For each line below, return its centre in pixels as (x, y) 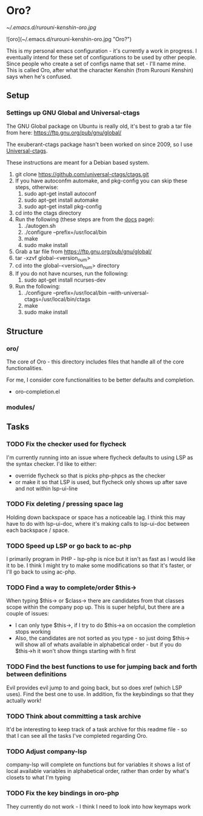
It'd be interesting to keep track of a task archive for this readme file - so (97, 729)
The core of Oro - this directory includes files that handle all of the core (95, 362)
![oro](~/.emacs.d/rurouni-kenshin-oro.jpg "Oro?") (69, 39)
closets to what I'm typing (38, 778)
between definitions (37, 674)
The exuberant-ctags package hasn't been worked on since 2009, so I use (99, 144)
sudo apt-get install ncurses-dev (65, 280)
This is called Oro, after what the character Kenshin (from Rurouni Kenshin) (100, 70)
